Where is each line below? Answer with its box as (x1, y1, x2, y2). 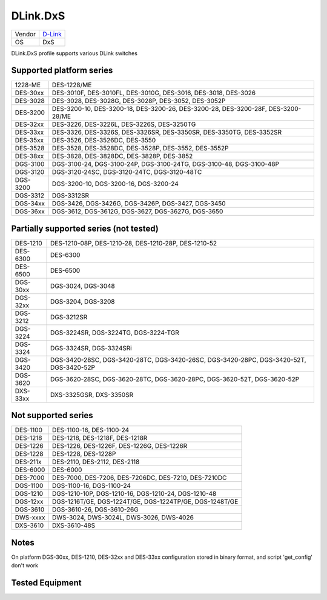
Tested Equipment (11, 578, 82, 588)
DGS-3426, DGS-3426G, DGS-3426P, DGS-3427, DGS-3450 (51, 199, 226, 208)
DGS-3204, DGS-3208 (50, 297, 115, 305)
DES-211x (15, 458, 42, 466)
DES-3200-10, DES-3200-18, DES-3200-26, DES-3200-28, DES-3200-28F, (51, 105, 268, 113)
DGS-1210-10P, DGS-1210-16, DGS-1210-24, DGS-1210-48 (51, 490, 217, 498)
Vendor (15, 30, 36, 38)
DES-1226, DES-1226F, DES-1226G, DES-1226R (51, 442, 188, 450)
